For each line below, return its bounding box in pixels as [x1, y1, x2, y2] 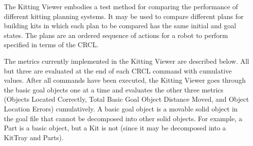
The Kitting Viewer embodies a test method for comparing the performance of [4, 1, 238, 11]
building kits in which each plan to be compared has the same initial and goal [4, 20, 236, 31]
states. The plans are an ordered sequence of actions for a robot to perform [4, 30, 228, 40]
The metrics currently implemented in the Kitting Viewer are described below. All [4, 55, 249, 66]
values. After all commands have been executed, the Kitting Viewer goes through [4, 75, 246, 85]
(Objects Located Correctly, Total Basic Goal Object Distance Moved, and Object [4, 94, 249, 104]
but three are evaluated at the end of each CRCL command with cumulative [4, 65, 232, 75]
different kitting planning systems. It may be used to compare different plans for [4, 11, 244, 21]
